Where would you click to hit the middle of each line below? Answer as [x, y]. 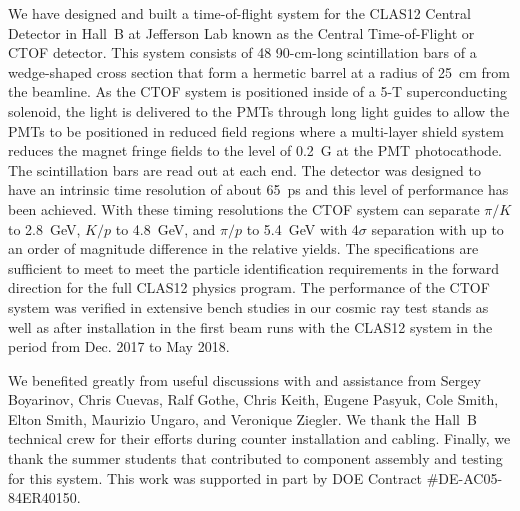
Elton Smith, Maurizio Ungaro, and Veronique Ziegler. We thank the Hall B [242, 418]
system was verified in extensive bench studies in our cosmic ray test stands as [248, 306]
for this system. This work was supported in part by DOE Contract [215, 477]
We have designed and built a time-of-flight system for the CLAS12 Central [239, 13]
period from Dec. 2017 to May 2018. [119, 346]
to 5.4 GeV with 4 [302, 228]
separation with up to [437, 228]
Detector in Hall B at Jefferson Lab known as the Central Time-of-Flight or [241, 32]
